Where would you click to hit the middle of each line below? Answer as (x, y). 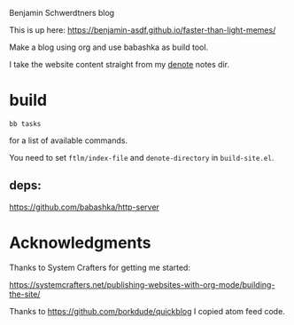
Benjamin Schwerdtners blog (62, 13)
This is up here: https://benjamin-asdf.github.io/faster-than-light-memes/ (143, 30)
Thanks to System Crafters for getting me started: (100, 267)
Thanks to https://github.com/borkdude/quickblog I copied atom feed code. (147, 311)
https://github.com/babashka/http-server (84, 207)
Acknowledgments (81, 242)
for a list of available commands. (69, 140)
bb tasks (25, 123)
